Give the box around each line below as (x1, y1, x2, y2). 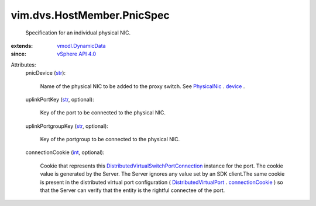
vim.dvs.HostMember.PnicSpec (11, 9, 170, 22)
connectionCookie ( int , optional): (25, 149, 105, 156)
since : (11, 50, 26, 58)
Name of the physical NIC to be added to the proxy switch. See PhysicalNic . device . (40, 82, 245, 90)
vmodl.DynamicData (57, 42, 106, 49)
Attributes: (11, 61, 36, 68)
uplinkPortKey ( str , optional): (25, 96, 94, 103)
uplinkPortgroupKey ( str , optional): (25, 123, 108, 130)
